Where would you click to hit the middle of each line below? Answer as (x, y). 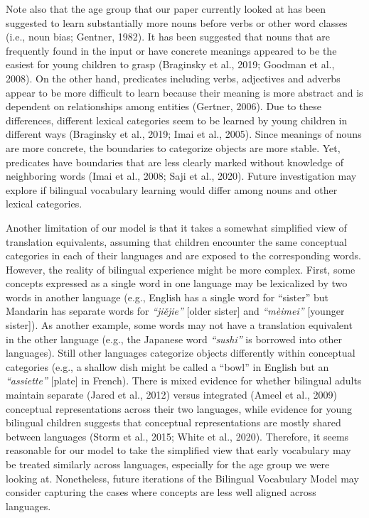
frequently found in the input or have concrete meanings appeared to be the (171, 50)
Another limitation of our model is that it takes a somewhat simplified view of (176, 227)
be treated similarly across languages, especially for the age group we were (168, 464)
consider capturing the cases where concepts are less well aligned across (161, 492)
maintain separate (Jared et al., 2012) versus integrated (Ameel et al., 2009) (172, 395)
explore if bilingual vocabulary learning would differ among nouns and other (172, 189)
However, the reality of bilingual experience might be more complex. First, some (181, 269)
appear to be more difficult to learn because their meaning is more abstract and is (184, 92)
